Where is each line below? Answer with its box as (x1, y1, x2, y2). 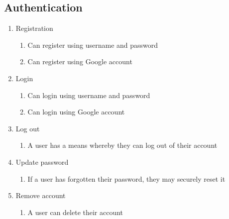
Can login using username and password (27, 90, 150, 100)
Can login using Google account (27, 107, 125, 117)
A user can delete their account (27, 207, 123, 217)
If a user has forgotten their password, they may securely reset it (27, 173, 226, 184)
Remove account (15, 190, 66, 201)
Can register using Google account (27, 56, 132, 67)
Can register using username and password (27, 39, 158, 50)
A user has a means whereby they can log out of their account (27, 140, 218, 150)
